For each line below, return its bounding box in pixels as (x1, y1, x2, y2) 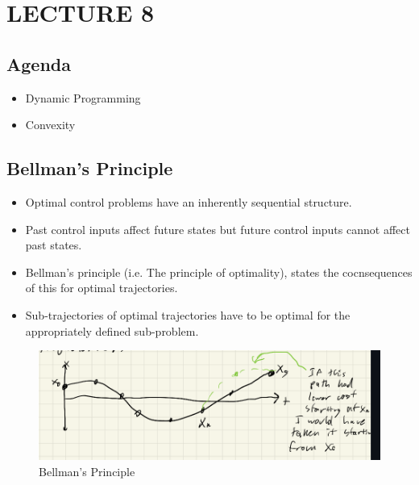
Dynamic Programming (25, 89, 141, 106)
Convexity (25, 116, 76, 133)
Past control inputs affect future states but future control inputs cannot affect (25, 220, 410, 237)
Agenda (6, 51, 71, 76)
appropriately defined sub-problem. (25, 322, 199, 339)
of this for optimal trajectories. (25, 279, 178, 296)
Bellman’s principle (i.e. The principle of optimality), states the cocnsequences (25, 263, 413, 280)
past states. (25, 236, 82, 253)
